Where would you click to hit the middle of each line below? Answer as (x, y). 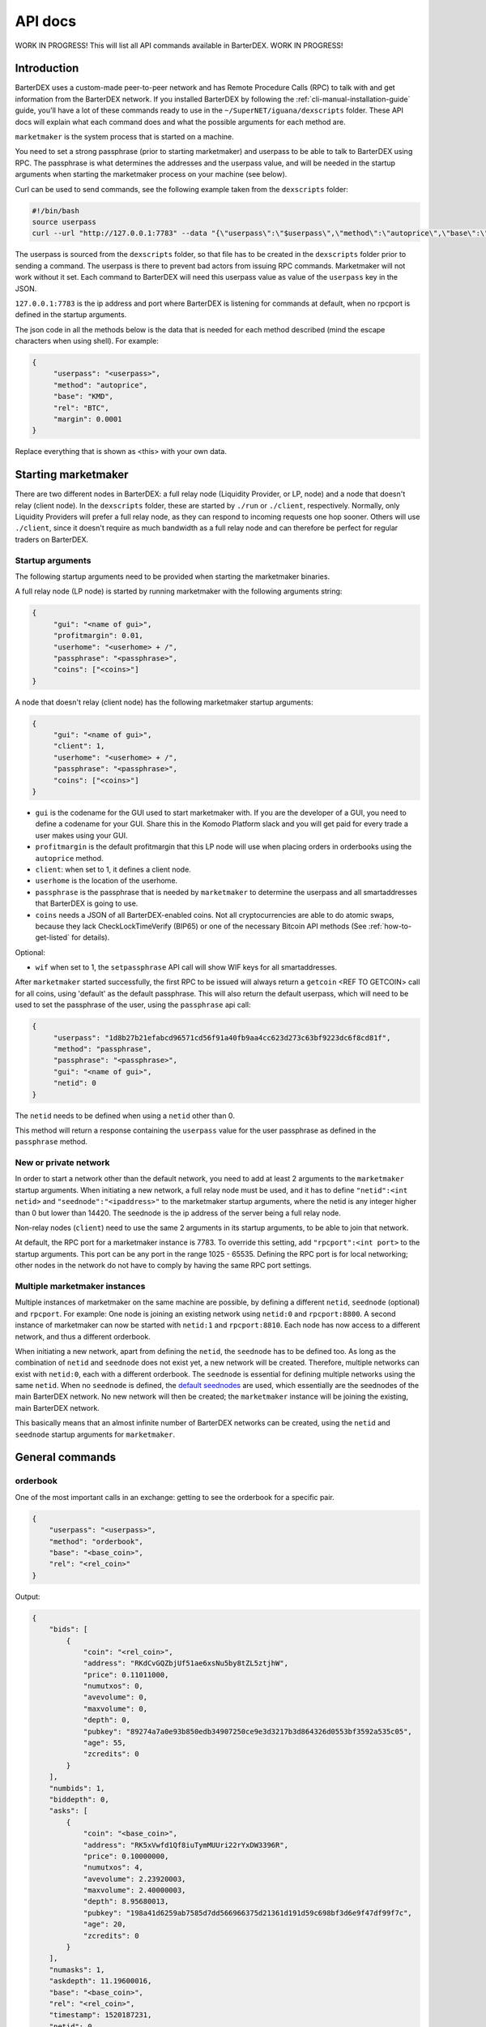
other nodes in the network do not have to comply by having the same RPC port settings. (163, 1266)
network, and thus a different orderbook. (83, 1336)
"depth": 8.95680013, (126, 1902)
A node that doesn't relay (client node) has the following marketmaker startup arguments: (164, 702)
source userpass (64, 222)
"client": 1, (79, 746)
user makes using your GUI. (82, 835)
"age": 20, (105, 1924)
